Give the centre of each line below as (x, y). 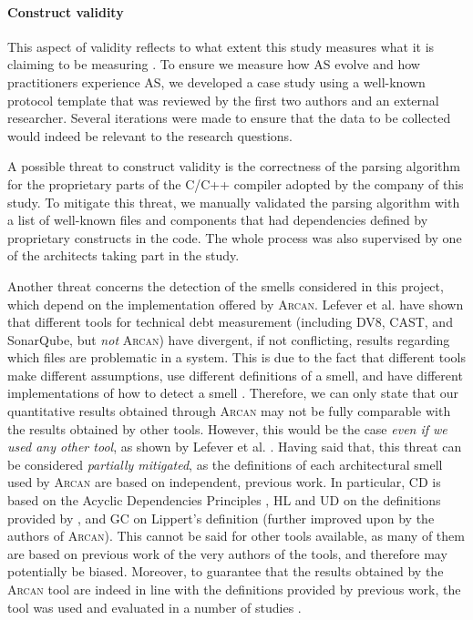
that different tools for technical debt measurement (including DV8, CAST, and (230, 322)
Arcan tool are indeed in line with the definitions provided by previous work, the (234, 590)
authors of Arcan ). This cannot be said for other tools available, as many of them (236, 536)
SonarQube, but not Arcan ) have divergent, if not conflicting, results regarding (229, 339)
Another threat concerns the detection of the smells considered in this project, (226, 285)
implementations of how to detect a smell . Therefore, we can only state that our (233, 393)
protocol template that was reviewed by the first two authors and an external (223, 100)
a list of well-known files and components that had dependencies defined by (218, 220)
